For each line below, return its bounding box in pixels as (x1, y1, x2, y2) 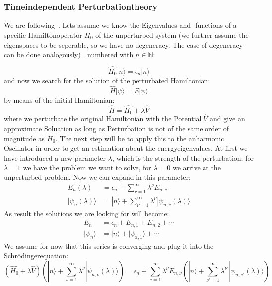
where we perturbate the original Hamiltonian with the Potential (4, 114, 202, 124)
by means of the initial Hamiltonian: (4, 94, 115, 105)
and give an (209, 114, 245, 124)
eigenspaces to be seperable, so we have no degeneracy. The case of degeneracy (4, 39, 243, 50)
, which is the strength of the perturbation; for (112, 152, 254, 163)
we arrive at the (172, 162, 221, 172)
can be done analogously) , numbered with (4, 49, 134, 59)
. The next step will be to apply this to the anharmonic (55, 133, 224, 143)
